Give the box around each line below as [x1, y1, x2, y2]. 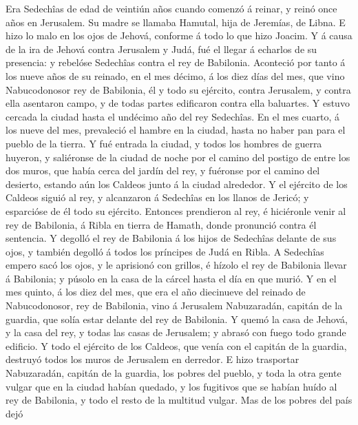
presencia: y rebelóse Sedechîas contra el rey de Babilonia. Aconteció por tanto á [6, 55, 346, 70]
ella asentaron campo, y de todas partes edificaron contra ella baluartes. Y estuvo [6, 96, 350, 110]
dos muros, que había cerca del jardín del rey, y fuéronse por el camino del [6, 163, 320, 178]
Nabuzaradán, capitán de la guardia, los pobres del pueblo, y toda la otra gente [6, 366, 341, 380]
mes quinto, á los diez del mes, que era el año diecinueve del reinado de [6, 284, 306, 299]
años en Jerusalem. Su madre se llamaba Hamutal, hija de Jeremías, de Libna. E [6, 14, 346, 29]
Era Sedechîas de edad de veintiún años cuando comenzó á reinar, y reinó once [6, 1, 337, 15]
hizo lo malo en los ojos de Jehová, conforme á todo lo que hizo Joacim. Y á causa [6, 28, 352, 43]
